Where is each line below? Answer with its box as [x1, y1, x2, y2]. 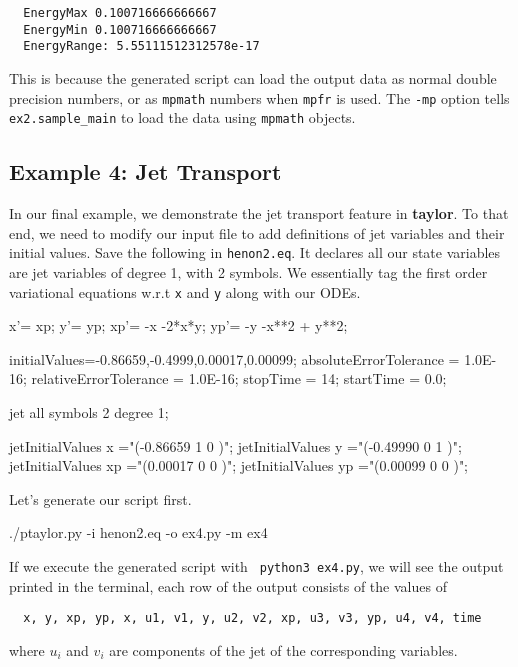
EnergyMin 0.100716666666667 [23, 22, 217, 37]
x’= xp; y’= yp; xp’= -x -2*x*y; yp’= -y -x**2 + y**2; [9, 315, 348, 336]
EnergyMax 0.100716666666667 [23, 6, 217, 20]
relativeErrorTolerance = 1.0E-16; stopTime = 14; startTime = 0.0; [31, 368, 447, 389]
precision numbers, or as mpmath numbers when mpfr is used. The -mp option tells [9, 87, 510, 108]
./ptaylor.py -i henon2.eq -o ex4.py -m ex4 [9, 522, 268, 543]
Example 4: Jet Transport [9, 156, 282, 187]
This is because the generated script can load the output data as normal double [9, 67, 497, 88]
